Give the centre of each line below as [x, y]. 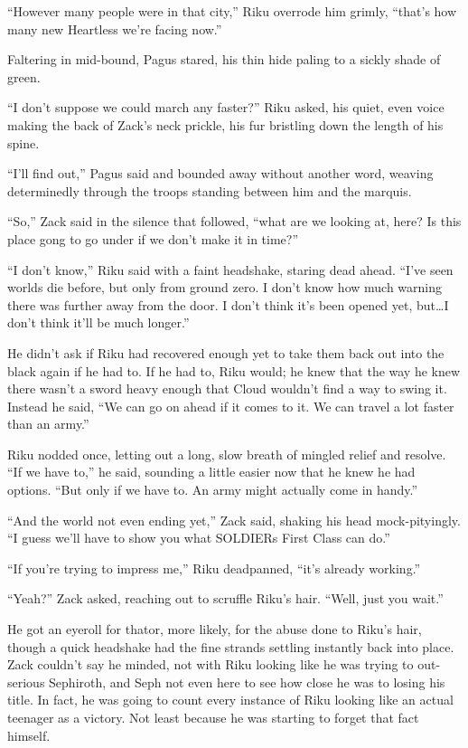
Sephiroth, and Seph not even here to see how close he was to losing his [247, 682]
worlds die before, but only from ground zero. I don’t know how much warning [225, 287]
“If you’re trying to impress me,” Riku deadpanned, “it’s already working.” [214, 568]
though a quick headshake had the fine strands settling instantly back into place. [231, 646]
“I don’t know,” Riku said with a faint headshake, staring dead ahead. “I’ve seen [230, 269]
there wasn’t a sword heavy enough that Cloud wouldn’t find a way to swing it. [227, 388]
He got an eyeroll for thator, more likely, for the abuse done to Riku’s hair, [215, 629]
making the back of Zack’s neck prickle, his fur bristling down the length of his [225, 124]
